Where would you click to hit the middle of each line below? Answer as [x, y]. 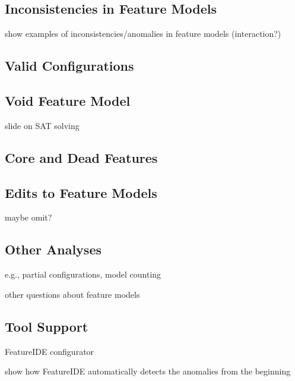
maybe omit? [28, 217]
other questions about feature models [72, 294]
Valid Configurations [69, 66]
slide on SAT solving [42, 125]
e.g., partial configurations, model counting [83, 274]
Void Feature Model [68, 100]
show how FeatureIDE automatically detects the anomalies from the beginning [148, 371]
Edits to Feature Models [81, 192]
